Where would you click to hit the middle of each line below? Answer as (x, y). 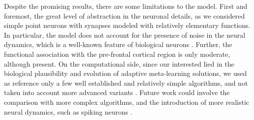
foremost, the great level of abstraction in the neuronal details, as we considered (125, 15)
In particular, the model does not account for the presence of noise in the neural (125, 35)
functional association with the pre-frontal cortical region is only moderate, (117, 54)
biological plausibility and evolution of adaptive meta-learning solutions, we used (126, 73)
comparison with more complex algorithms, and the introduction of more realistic (127, 102)
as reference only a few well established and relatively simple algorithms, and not (126, 83)
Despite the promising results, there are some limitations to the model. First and (126, 6)
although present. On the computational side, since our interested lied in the (119, 63)
